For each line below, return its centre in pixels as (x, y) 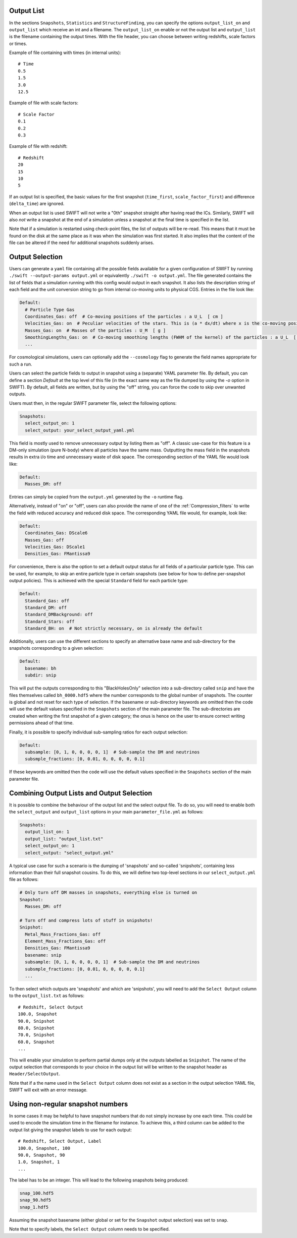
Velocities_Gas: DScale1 (55, 547)
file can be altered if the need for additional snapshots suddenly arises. (82, 243)
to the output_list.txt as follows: (47, 996)
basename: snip (43, 955)
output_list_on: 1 (47, 832)
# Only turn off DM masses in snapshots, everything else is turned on (108, 893)
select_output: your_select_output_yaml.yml (80, 430)
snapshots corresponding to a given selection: (56, 648)
